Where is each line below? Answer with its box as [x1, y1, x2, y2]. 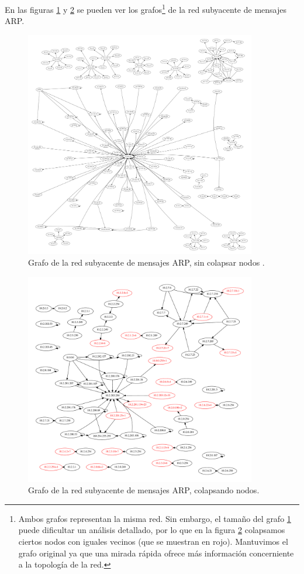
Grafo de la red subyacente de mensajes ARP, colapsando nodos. [28, 484, 260, 496]
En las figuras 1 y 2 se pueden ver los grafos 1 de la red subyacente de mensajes [5, 2, 286, 15]
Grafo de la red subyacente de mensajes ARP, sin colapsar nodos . [28, 256, 265, 268]
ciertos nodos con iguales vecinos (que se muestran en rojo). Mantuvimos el [18, 535, 288, 547]
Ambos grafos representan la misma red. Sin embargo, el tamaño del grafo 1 [18, 512, 291, 524]
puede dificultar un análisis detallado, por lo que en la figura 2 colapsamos [18, 524, 285, 536]
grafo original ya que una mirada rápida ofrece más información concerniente [18, 546, 294, 559]
